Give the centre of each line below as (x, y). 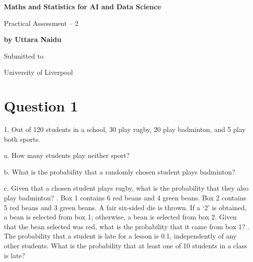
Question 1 (41, 106)
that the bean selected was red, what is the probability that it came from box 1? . (127, 226)
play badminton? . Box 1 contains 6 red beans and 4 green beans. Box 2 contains (125, 198)
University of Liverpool (39, 72)
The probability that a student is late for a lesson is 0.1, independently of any (120, 236)
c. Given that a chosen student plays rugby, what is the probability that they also (126, 188)
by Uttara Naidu (33, 39)
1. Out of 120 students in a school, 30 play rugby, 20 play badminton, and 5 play (125, 129)
